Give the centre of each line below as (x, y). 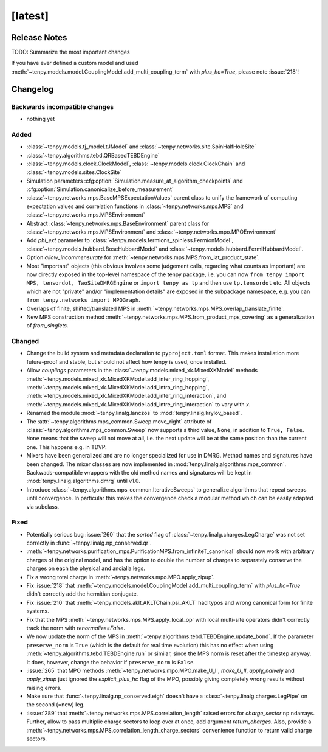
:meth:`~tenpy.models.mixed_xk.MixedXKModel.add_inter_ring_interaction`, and (126, 396)
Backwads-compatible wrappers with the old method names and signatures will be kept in (139, 472)
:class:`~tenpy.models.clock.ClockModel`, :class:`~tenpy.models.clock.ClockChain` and (136, 164)
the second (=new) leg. (56, 705)
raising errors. (44, 688)
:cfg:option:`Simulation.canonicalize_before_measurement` (100, 189)
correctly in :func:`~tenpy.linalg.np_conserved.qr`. (89, 543)
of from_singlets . (47, 326)
